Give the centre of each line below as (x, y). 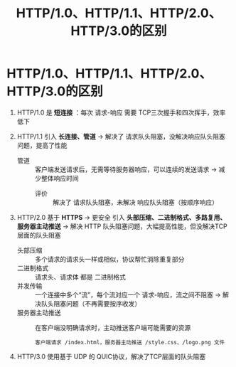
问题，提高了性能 (42, 145)
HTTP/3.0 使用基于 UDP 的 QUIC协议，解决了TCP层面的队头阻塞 (111, 356)
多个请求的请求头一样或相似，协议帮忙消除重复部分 (109, 259)
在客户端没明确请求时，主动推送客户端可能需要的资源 (113, 327)
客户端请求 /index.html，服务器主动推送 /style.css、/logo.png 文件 (130, 342)
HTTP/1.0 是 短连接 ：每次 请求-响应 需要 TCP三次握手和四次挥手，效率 (121, 112)
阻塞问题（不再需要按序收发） (97, 303)
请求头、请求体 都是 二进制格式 (80, 277)
